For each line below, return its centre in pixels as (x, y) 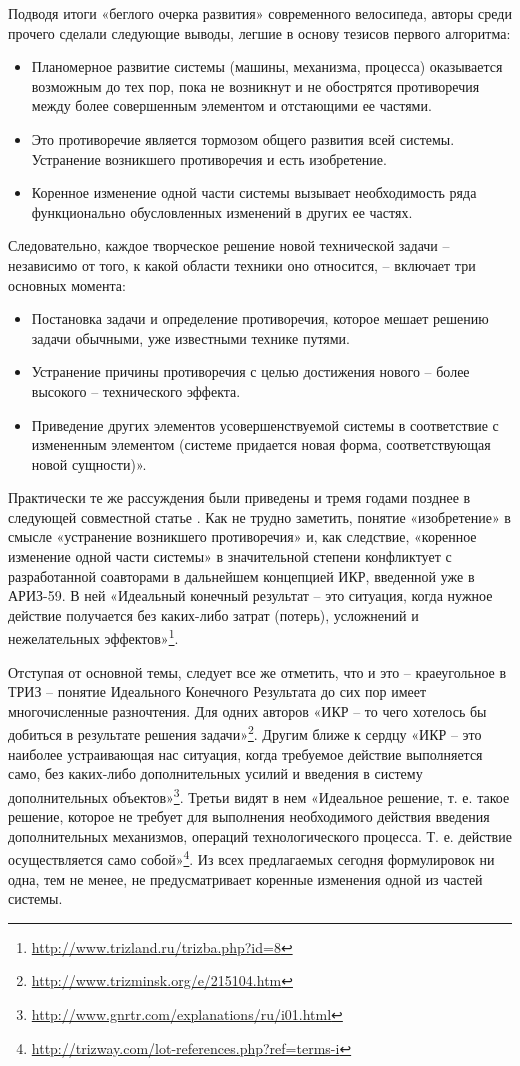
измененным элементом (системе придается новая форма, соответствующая (261, 444)
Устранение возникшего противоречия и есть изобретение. (209, 158)
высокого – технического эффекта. (136, 390)
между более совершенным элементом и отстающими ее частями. (231, 105)
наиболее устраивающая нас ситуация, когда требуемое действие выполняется (245, 753)
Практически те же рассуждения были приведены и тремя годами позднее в (239, 497)
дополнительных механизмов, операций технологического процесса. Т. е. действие (260, 835)
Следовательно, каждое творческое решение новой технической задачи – (229, 245)
